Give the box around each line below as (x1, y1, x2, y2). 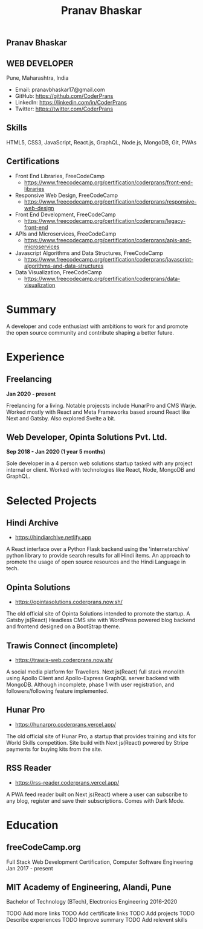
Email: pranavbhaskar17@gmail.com (14, 86, 105, 93)
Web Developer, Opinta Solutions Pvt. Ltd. (6, 432, 167, 442)
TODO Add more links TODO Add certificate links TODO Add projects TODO (6, 910, 195, 917)
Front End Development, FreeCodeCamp (14, 211, 116, 218)
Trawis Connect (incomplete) (6, 640, 118, 651)
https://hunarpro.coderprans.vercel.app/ (14, 721, 116, 728)
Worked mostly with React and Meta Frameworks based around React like (6, 408, 190, 416)
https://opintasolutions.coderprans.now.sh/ (14, 599, 123, 606)
